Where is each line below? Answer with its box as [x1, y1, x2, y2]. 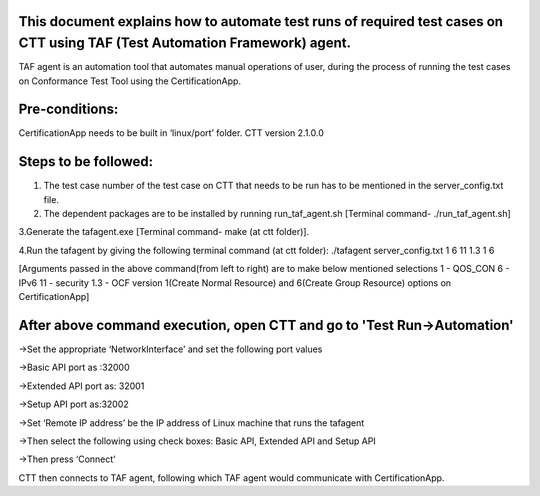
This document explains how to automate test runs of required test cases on [18, 13, 504, 30]
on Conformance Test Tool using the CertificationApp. [18, 75, 242, 87]
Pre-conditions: [18, 101, 119, 118]
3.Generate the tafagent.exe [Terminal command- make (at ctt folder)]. [18, 226, 310, 238]
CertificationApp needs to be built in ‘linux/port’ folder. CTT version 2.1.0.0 [18, 127, 325, 139]
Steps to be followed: [18, 153, 154, 170]
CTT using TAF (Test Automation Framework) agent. [18, 35, 352, 52]
